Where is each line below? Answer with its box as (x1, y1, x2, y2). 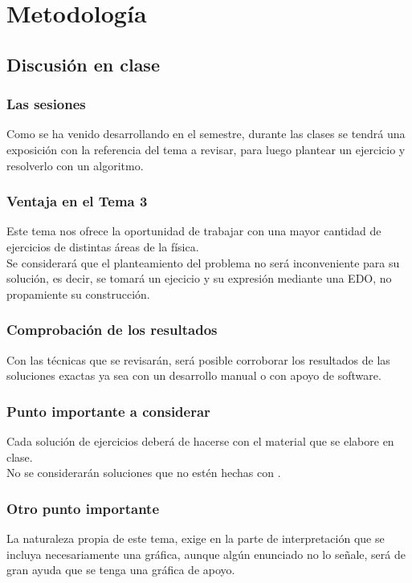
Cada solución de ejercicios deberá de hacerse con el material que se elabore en (6, 432, 394, 449)
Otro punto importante (6, 498, 160, 518)
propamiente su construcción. (6, 285, 150, 302)
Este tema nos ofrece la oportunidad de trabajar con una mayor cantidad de (6, 222, 381, 239)
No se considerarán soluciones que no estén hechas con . (6, 464, 281, 481)
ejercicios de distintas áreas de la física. (6, 238, 199, 255)
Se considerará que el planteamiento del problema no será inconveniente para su (6, 254, 400, 271)
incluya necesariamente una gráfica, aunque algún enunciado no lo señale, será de (6, 545, 406, 562)
